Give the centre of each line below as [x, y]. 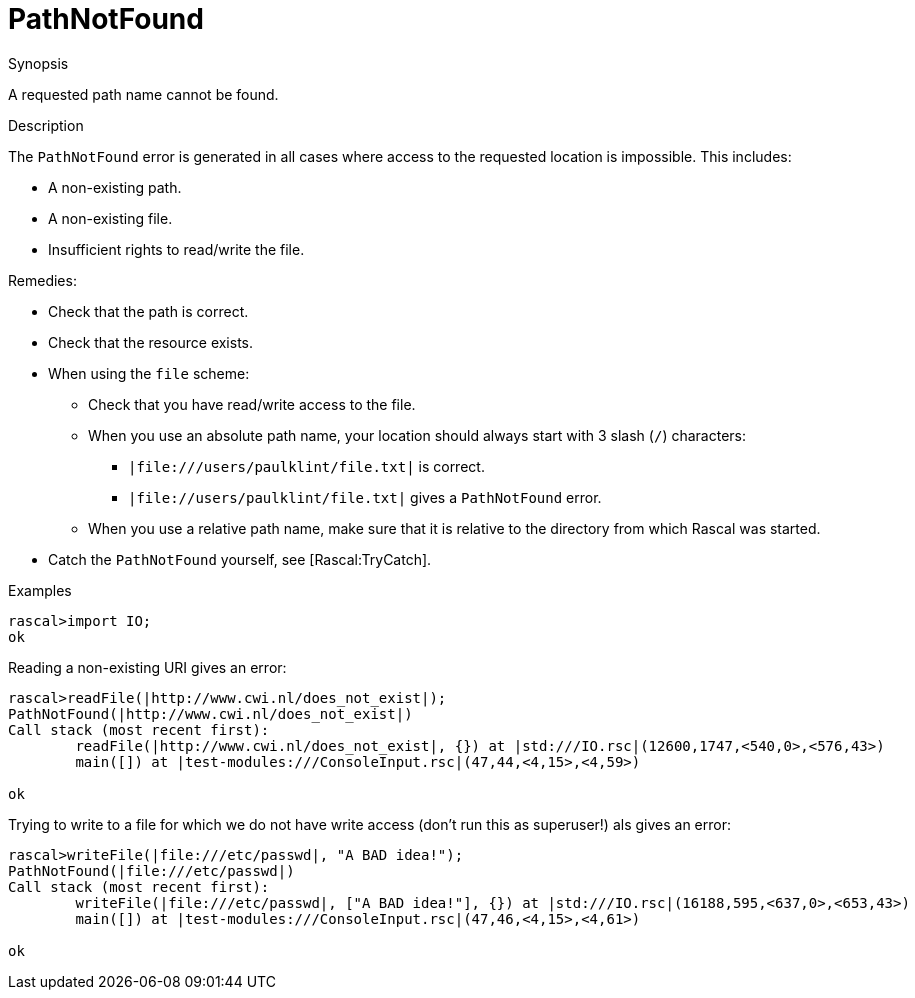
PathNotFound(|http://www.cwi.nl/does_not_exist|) [210, 713]
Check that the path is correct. [148, 311]
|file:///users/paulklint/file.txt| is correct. [306, 466]
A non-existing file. [110, 218]
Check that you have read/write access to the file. [252, 404]
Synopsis [38, 63]
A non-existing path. [115, 187]
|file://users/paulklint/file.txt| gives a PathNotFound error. [365, 497]
